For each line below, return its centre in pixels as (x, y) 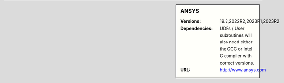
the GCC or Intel (236, 49)
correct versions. (237, 63)
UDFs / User (232, 28)
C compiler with (236, 56)
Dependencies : (197, 28)
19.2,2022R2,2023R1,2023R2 (250, 21)
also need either (236, 42)
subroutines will (236, 35)
